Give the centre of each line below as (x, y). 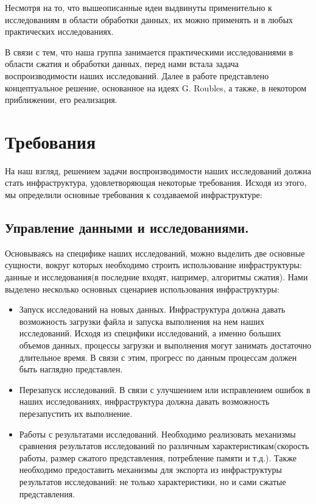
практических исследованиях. (59, 31)
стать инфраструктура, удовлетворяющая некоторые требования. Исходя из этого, (156, 183)
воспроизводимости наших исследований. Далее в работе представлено (137, 75)
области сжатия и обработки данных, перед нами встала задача (122, 64)
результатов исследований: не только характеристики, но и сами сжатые (153, 481)
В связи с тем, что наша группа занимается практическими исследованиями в (149, 51)
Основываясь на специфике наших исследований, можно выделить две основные (155, 253)
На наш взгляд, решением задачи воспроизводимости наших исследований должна (158, 170)
